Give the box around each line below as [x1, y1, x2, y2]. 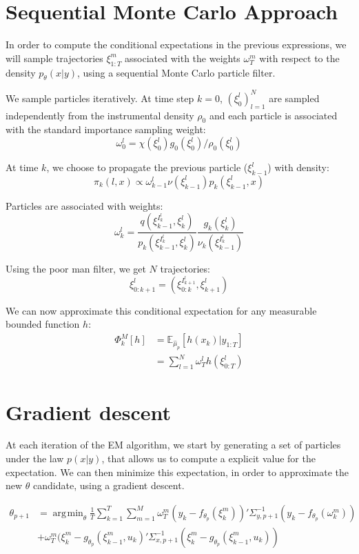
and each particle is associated [209, 108, 338, 122]
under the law [6, 451, 64, 466]
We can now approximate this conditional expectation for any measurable [6, 303, 317, 317]
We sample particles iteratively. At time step [6, 90, 194, 105]
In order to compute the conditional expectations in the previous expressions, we [6, 37, 347, 52]
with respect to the [259, 50, 340, 65]
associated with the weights [125, 50, 240, 65]
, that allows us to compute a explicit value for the [101, 451, 316, 466]
